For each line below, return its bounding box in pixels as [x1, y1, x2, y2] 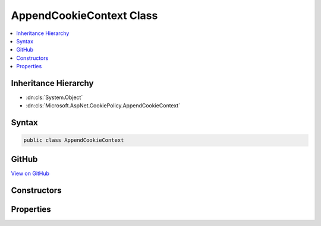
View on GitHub [11, 170, 50, 177]
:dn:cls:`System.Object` [26, 94, 83, 101]
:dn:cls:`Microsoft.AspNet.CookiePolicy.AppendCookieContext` [26, 102, 181, 109]
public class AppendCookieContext [23, 137, 124, 144]
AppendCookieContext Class [11, 9, 158, 22]
